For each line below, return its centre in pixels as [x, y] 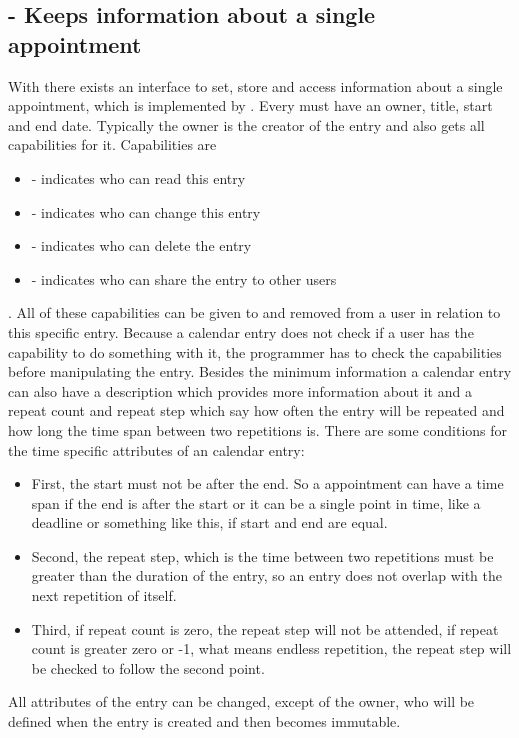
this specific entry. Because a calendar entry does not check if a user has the [241, 331]
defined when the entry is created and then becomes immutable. [204, 721]
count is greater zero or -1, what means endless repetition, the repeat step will [271, 648]
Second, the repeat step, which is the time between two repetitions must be [262, 555]
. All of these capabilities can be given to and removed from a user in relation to [254, 312]
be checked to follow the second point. [148, 667]
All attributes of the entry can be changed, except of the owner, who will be [241, 701]
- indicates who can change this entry [146, 211]
